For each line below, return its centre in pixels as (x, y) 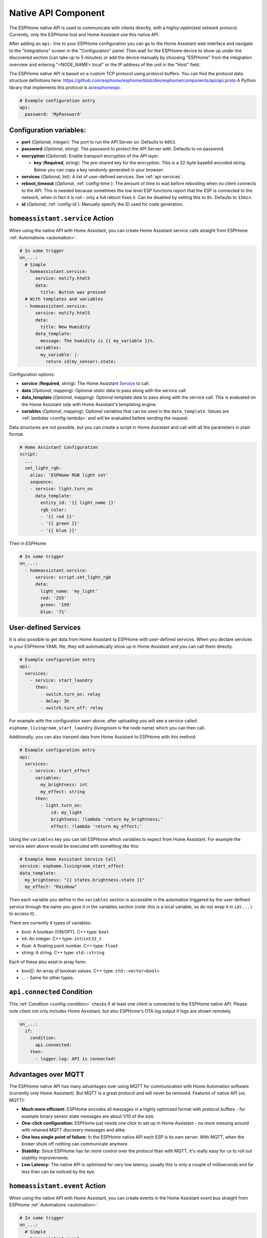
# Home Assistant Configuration (59, 447)
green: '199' (56, 605)
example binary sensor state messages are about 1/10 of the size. (88, 1116)
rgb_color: (53, 510)
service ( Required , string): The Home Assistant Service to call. (86, 383)
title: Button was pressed (73, 292)
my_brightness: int (64, 785)
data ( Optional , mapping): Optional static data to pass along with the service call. (104, 390)
